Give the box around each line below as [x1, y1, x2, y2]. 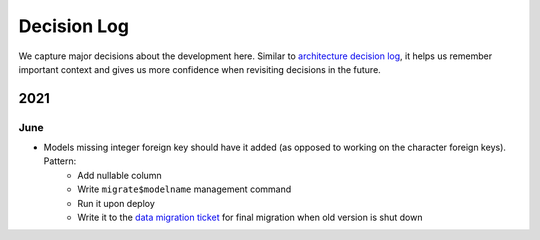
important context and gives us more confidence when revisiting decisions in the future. [18, 63, 382, 75]
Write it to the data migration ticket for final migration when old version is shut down [77, 211, 423, 224]
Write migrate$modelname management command [77, 183, 292, 195]
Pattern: [43, 155, 77, 167]
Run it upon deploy [77, 197, 155, 209]
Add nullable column [77, 169, 162, 181]
